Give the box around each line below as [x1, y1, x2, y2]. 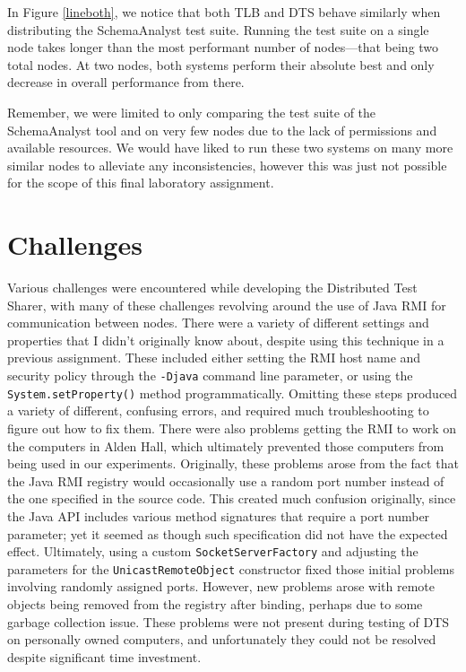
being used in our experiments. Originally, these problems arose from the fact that [7, 454, 459, 473]
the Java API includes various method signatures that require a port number [7, 506, 430, 525]
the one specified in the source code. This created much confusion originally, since [7, 489, 456, 508]
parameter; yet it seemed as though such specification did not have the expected [7, 524, 448, 543]
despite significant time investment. [7, 647, 202, 666]
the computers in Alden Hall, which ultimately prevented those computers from [7, 436, 444, 455]
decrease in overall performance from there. [7, 73, 245, 92]
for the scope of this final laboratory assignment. [7, 173, 274, 192]
